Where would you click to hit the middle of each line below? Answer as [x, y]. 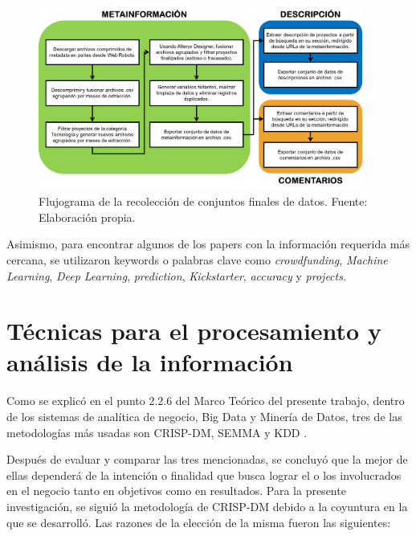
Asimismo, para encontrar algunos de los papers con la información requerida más [208, 244]
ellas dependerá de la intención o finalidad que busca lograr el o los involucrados [204, 475]
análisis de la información [150, 362]
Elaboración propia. [87, 217]
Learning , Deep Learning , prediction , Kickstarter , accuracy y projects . [176, 275]
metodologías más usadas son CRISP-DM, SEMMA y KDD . [157, 432]
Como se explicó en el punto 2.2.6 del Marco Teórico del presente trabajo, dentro [206, 401]
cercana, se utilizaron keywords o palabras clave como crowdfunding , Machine [197, 259]
